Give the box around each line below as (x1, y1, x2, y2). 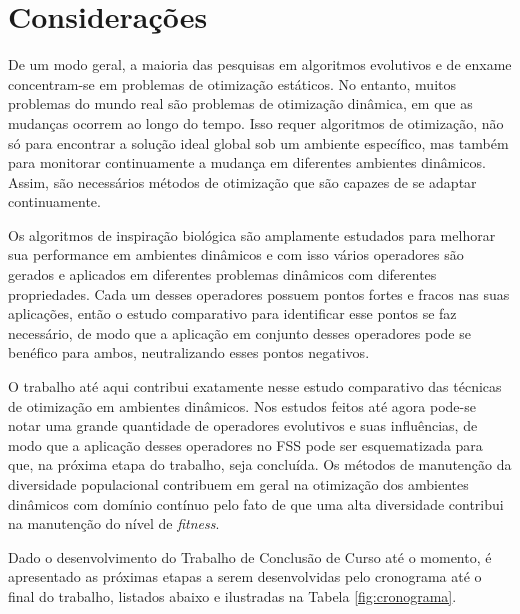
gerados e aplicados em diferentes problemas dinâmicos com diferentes (8, 264, 437, 285)
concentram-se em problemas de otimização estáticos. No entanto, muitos (8, 73, 456, 94)
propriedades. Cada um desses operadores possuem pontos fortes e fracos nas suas (8, 283, 510, 304)
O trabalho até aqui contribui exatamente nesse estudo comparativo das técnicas (8, 376, 502, 397)
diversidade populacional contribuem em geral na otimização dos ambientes (8, 474, 469, 494)
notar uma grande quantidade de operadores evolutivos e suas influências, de (8, 415, 478, 436)
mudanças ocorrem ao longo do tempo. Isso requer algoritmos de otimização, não (8, 112, 504, 133)
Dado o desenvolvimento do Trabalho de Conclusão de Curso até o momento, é (8, 546, 492, 567)
